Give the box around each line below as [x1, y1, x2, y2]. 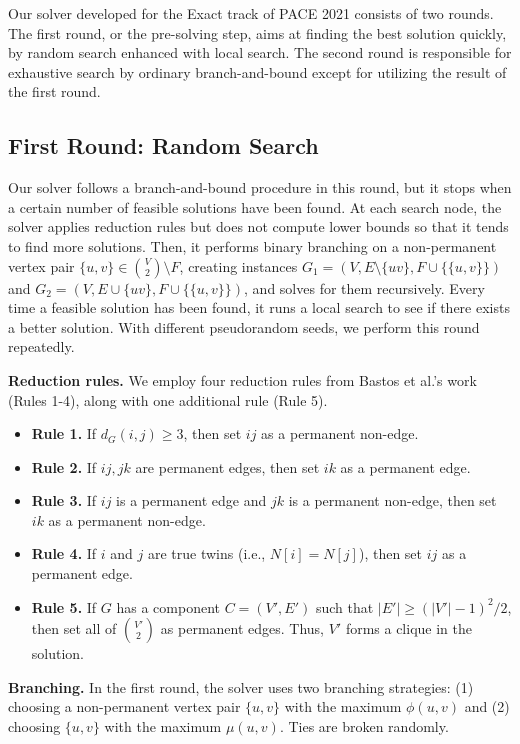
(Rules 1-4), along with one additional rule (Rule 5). [8, 389, 328, 410]
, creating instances [179, 255, 298, 276]
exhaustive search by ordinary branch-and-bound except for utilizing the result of [8, 61, 507, 82]
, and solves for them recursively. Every [244, 277, 485, 298]
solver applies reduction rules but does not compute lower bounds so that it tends [8, 216, 509, 237]
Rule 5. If [31, 596, 97, 617]
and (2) [464, 696, 510, 717]
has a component [116, 596, 220, 617]
